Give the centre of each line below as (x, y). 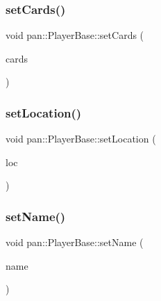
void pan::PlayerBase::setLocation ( (81, 139)
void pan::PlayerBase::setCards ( (75, 35)
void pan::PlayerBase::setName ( (75, 242)
